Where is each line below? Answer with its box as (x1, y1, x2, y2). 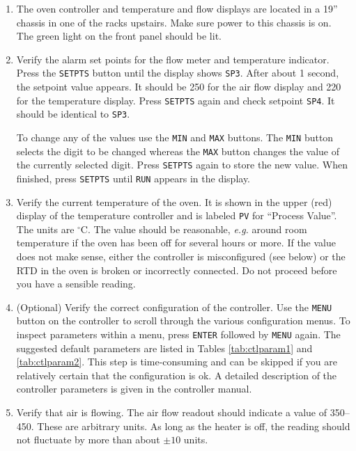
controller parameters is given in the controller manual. (16, 381, 252, 396)
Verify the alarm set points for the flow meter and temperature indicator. (16, 52, 330, 66)
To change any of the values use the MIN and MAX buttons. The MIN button (16, 129, 334, 144)
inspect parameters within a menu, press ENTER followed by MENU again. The (16, 327, 341, 342)
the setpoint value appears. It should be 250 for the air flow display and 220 (16, 79, 341, 94)
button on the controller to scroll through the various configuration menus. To (16, 313, 350, 328)
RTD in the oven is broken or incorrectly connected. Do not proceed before (16, 262, 337, 277)
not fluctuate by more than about (16, 432, 160, 447)
